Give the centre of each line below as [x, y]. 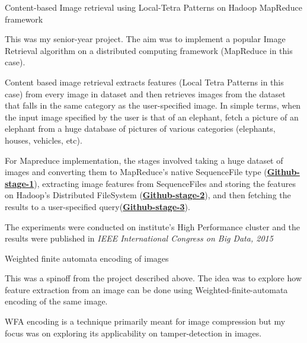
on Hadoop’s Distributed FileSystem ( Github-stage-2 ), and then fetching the [148, 195]
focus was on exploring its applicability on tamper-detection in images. [133, 333]
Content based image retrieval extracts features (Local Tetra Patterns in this [144, 82]
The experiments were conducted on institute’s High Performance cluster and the [153, 226]
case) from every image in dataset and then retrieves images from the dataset [145, 93]
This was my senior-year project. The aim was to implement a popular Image [145, 39]
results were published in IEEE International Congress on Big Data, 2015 [139, 238]
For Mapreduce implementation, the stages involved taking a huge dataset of [144, 160]
